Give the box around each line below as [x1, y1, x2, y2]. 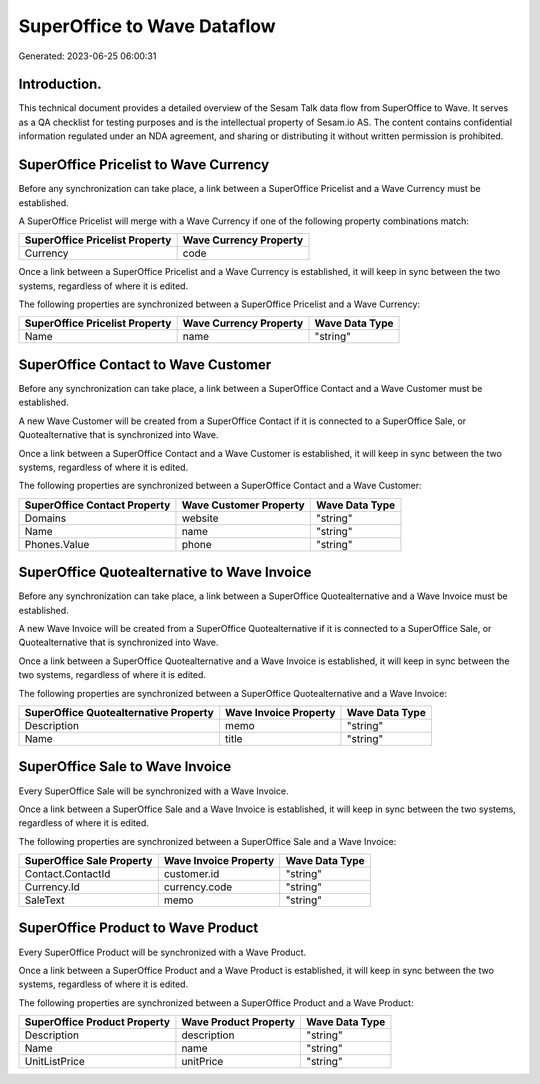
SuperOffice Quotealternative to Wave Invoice [18, 564, 312, 581]
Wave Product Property [181, 1015, 295, 1029]
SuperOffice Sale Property [24, 854, 153, 868]
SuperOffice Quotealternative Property [24, 705, 214, 719]
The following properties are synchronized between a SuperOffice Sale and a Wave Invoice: [18, 835, 397, 847]
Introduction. [18, 76, 102, 93]
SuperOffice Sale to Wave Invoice [18, 758, 232, 775]
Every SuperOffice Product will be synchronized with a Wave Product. [18, 946, 307, 958]
